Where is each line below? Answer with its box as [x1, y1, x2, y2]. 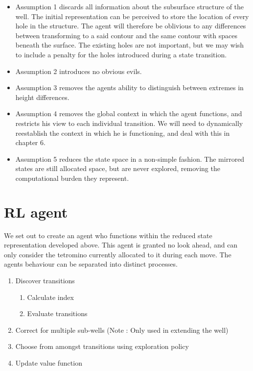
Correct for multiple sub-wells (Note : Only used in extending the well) [15, 324, 229, 335]
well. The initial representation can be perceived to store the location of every [15, 11, 249, 21]
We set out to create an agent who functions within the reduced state [4, 230, 212, 240]
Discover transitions [15, 275, 75, 285]
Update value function [15, 357, 82, 368]
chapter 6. [15, 137, 46, 148]
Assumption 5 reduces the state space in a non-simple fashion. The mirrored [15, 153, 245, 164]
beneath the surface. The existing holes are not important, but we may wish [15, 40, 244, 50]
